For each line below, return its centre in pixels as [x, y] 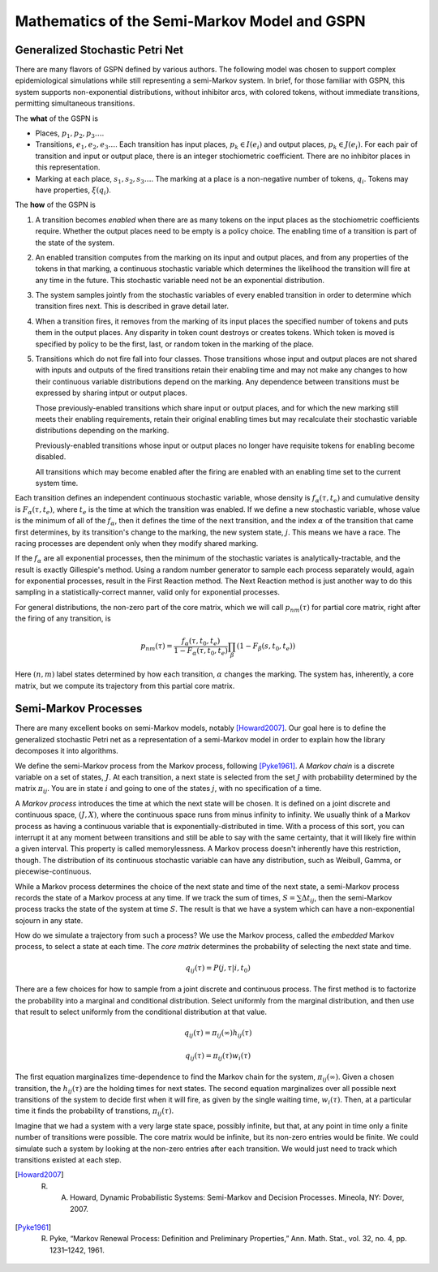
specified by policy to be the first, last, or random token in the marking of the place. [174, 344]
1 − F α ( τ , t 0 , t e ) [201, 651]
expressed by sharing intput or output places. [112, 393]
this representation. [68, 167]
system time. [57, 483]
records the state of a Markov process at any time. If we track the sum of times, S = [155, 897]
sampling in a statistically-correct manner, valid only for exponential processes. [147, 592]
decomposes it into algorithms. [67, 751]
